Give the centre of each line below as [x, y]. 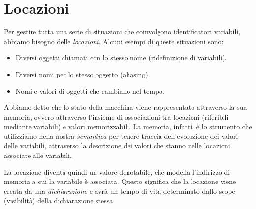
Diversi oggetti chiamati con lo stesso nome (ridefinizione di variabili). [121, 58]
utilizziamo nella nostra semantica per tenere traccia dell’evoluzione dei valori [121, 136]
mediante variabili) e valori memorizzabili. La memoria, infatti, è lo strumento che [128, 126]
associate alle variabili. [38, 155]
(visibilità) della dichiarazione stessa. [60, 200]
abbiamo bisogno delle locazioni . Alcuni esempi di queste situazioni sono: [114, 41]
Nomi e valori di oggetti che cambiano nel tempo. [90, 91]
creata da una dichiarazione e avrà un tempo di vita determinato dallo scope [120, 191]
